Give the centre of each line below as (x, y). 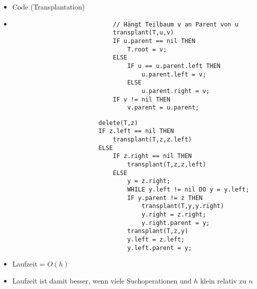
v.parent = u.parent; (163, 108)
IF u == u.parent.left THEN (174, 66)
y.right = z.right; (174, 215)
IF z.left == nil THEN (136, 131)
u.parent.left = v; (174, 74)
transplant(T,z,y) (158, 231)
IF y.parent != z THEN (165, 198)
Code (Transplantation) (49, 6)
